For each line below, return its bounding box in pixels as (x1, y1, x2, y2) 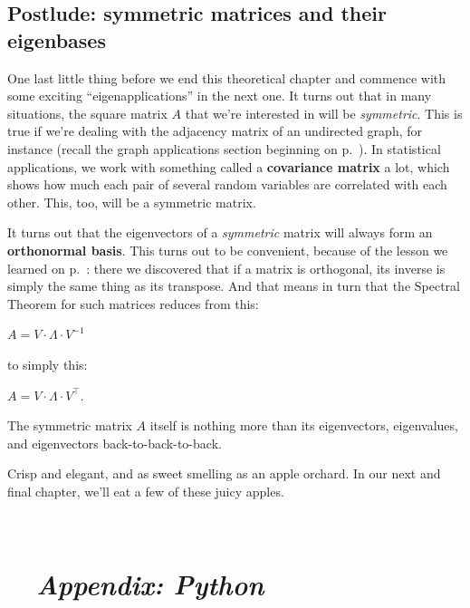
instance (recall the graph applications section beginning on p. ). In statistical (7, 139, 441, 158)
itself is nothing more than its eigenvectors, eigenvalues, (149, 416, 458, 435)
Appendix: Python (36, 565, 264, 603)
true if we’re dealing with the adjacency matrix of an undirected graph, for (7, 121, 422, 140)
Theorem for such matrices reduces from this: (7, 294, 259, 313)
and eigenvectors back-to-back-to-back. (7, 433, 222, 452)
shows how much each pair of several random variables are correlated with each (7, 175, 447, 194)
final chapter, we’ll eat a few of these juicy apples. (7, 481, 284, 500)
